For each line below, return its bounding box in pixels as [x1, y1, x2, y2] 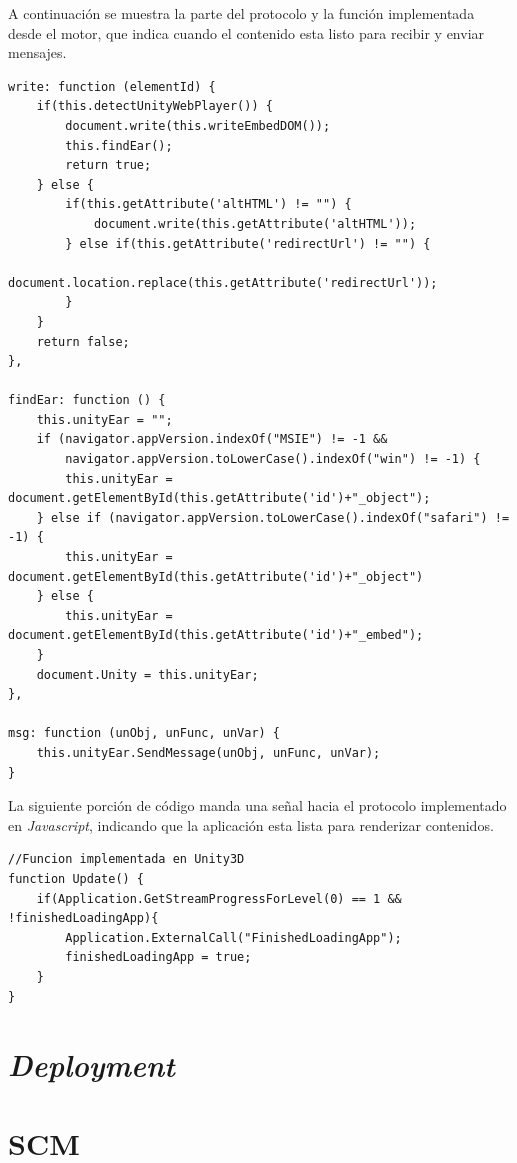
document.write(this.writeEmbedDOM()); [65, 118, 331, 133]
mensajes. [8, 42, 67, 63]
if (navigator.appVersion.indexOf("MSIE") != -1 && [36, 432, 388, 447]
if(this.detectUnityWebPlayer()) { [36, 99, 273, 114]
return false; [36, 334, 130, 349]
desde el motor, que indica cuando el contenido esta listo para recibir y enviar [8, 22, 485, 43]
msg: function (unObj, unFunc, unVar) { [8, 726, 281, 741]
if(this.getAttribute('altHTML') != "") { [65, 197, 352, 212]
